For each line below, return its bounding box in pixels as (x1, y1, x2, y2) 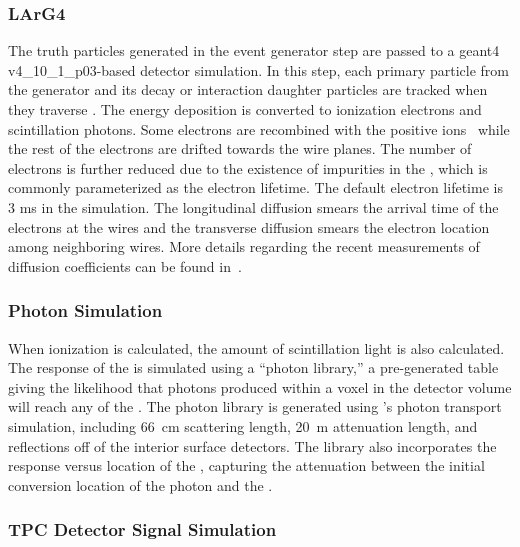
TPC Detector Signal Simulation (8, 517, 277, 542)
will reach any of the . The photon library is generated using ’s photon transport (8, 396, 502, 417)
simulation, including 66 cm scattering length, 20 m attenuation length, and (8, 415, 478, 436)
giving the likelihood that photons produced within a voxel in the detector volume (8, 376, 512, 397)
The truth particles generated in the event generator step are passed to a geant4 (8, 40, 500, 61)
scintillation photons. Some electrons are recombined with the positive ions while (8, 118, 510, 139)
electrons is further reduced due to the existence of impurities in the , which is (8, 157, 488, 178)
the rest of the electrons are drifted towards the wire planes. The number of (8, 138, 472, 159)
